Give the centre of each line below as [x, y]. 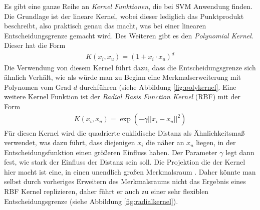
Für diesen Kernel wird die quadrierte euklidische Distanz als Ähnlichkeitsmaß [124, 132]
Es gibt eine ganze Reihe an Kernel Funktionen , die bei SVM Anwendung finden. [128, 6]
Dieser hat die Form [35, 45]
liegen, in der [216, 142]
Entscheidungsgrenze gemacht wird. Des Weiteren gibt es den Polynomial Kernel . [129, 35]
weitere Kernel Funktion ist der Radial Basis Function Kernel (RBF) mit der [122, 97]
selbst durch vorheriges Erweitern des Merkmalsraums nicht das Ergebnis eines [125, 181]
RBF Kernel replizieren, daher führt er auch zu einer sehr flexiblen [106, 191]
